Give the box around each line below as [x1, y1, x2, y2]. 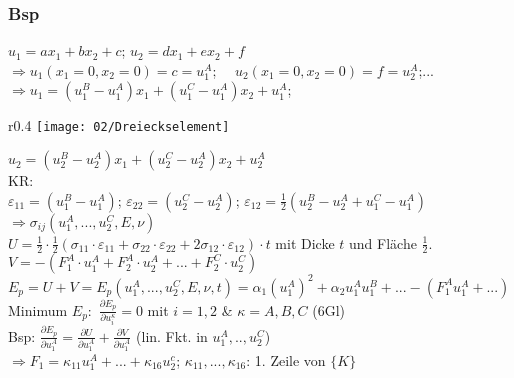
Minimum [8, 299, 68, 320]
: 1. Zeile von [246, 349, 326, 370]
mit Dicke [275, 232, 335, 253]
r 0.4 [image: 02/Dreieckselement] [8, 115, 230, 136]
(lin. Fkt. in [136, 325, 208, 346]
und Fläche [349, 232, 417, 253]
